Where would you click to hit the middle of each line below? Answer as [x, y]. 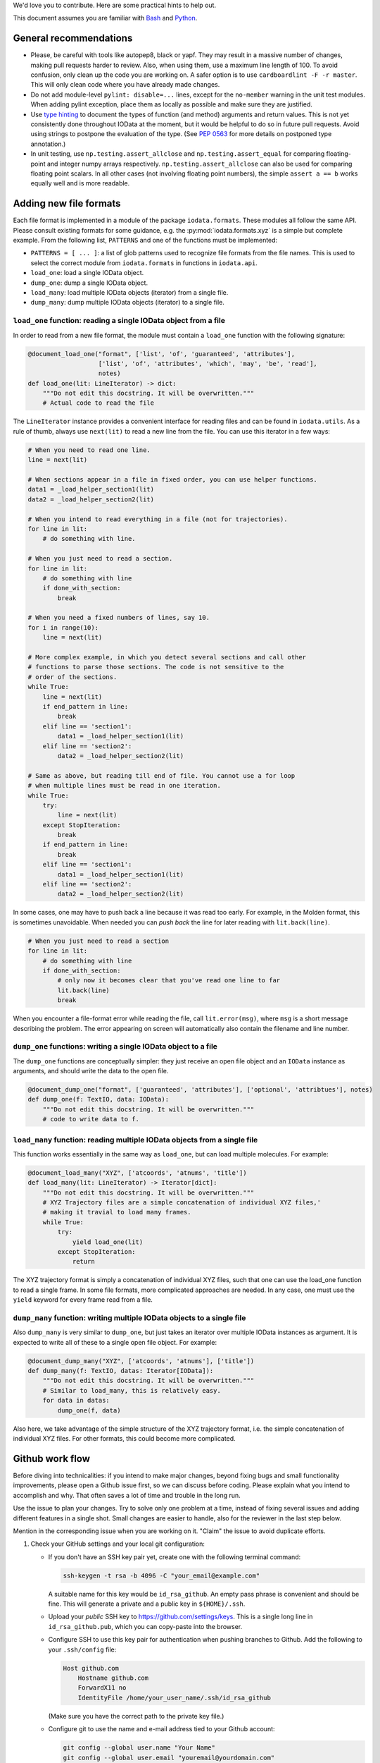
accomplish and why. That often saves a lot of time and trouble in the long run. [127, 1495]
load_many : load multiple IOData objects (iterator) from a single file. [129, 293]
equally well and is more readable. [80, 183]
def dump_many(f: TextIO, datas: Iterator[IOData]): [121, 1371]
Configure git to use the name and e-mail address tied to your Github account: [161, 1729]
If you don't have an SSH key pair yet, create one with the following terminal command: [175, 1557]
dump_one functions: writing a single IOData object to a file [115, 1047]
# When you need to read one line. [89, 450]
